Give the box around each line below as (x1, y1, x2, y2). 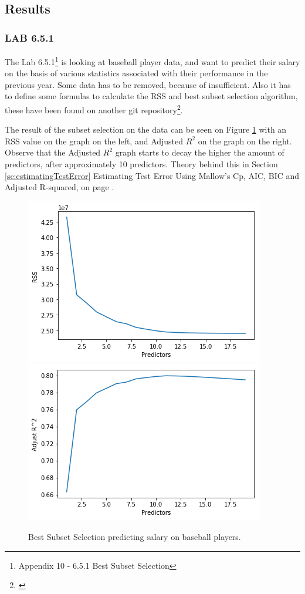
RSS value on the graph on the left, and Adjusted (5, 134, 184, 147)
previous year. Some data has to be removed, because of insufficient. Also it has (5, 78, 291, 90)
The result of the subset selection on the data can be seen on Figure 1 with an (5, 123, 287, 136)
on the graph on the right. (198, 134, 292, 147)
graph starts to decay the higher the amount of (115, 146, 284, 158)
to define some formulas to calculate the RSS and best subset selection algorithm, (5, 90, 298, 102)
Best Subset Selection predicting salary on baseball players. (28, 531, 241, 543)
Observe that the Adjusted (5, 146, 101, 158)
